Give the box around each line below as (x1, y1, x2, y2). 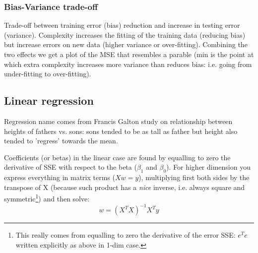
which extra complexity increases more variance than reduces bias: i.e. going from (4, 59, 252, 69)
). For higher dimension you (166, 162, 251, 172)
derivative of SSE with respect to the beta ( (4, 162, 137, 172)
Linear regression (4, 93, 94, 108)
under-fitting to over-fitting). (4, 68, 91, 79)
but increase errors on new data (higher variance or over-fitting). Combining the (4, 39, 248, 50)
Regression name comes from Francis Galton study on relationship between (4, 116, 233, 126)
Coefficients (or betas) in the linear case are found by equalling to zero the (4, 152, 231, 162)
